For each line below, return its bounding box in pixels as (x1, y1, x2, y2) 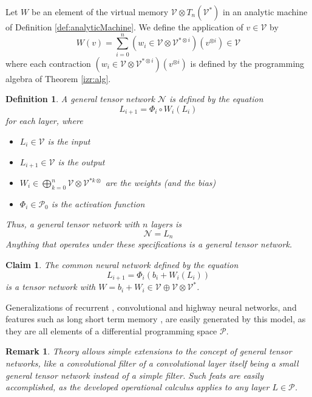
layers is (151, 218, 182, 230)
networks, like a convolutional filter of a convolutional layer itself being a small (5, 357, 299, 370)
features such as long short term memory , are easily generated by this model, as (5, 312, 306, 325)
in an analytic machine (223, 5, 308, 18)
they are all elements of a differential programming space (5, 324, 217, 337)
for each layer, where (5, 114, 83, 127)
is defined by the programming (190, 57, 305, 69)
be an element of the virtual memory (31, 5, 169, 18)
